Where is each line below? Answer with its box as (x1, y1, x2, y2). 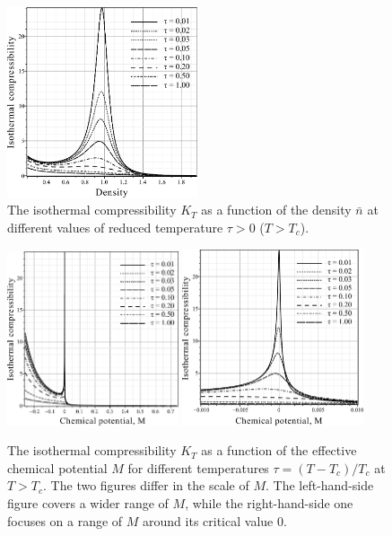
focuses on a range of (7, 511, 123, 530)
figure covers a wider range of (7, 494, 169, 513)
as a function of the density (201, 200, 352, 219)
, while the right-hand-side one (185, 494, 353, 513)
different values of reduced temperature (7, 217, 223, 236)
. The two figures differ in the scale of (43, 476, 249, 495)
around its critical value (143, 511, 274, 530)
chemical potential (7, 458, 108, 477)
